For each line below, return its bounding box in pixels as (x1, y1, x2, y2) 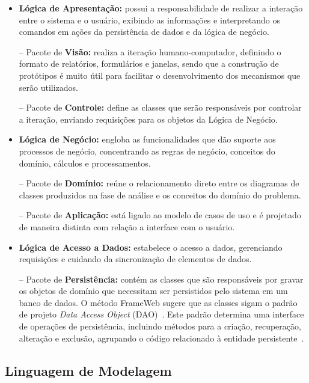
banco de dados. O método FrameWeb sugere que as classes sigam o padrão (19, 296, 298, 308)
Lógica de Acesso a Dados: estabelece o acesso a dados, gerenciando (19, 241, 283, 253)
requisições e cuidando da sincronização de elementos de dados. (19, 253, 252, 265)
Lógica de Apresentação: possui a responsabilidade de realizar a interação (19, 2, 303, 14)
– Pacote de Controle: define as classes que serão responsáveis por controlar (19, 101, 302, 114)
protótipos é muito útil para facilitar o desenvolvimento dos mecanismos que (19, 69, 301, 81)
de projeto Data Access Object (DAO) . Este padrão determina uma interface (19, 308, 304, 320)
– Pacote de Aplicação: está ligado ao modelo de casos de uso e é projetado (19, 209, 301, 221)
